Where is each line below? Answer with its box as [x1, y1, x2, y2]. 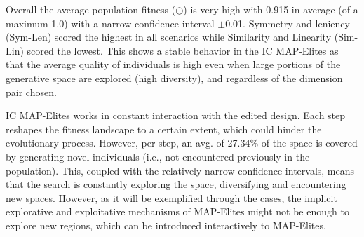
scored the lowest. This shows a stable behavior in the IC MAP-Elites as [27, 43, 339, 57]
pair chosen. [6, 84, 57, 99]
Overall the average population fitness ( [6, 2, 176, 16]
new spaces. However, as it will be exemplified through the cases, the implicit [6, 190, 337, 205]
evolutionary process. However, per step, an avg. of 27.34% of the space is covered [6, 135, 358, 150]
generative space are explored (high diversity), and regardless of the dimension [6, 70, 343, 85]
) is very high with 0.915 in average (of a [183, 2, 358, 16]
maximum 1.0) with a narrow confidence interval [6, 15, 215, 30]
